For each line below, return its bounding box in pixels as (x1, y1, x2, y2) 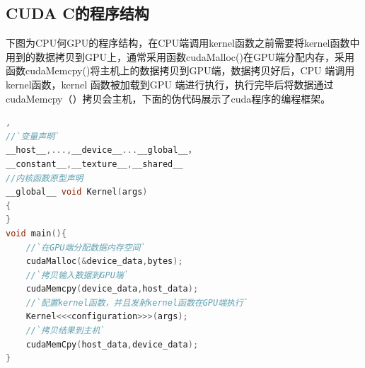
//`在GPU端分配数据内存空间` (25, 242, 146, 253)
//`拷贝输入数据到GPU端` (25, 270, 129, 280)
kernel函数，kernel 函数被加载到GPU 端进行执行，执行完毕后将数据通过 (6, 76, 334, 91)
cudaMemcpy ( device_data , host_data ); (25, 284, 199, 294)
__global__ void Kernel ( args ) (6, 187, 148, 197)
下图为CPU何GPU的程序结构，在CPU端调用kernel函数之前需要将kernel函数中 (6, 35, 360, 50)
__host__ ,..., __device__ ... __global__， (6, 145, 197, 156)
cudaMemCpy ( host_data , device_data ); (25, 339, 199, 350)
